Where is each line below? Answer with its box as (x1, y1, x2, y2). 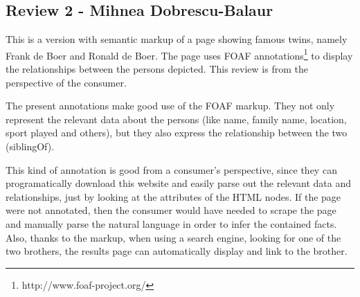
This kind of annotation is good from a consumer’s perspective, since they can (6, 162, 337, 177)
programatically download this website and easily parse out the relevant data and (6, 176, 352, 190)
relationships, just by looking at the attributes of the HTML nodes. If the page (6, 189, 341, 204)
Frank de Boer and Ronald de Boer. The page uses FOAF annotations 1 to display (6, 46, 353, 62)
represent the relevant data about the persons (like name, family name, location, (6, 111, 347, 126)
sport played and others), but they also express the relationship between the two (6, 125, 348, 140)
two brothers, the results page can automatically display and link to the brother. (6, 244, 348, 258)
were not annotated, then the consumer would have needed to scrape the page (6, 203, 336, 217)
